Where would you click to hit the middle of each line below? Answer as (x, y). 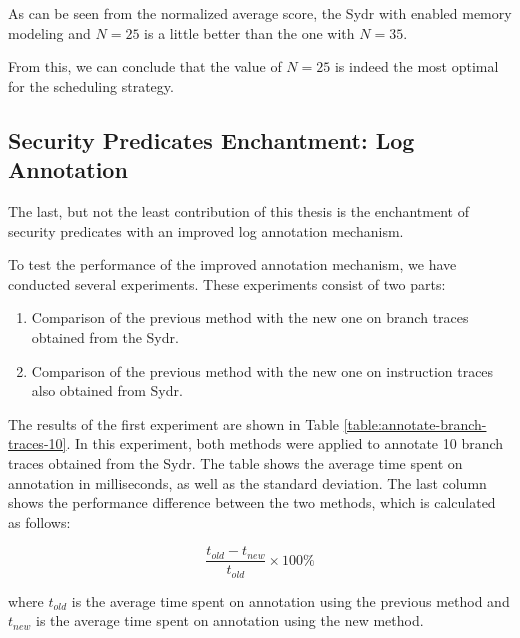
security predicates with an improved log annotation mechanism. (206, 230)
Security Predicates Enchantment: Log (211, 139)
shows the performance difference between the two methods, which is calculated (252, 502)
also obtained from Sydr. (107, 390)
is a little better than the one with (249, 32)
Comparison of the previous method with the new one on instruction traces (262, 370)
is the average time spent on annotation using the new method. (229, 620)
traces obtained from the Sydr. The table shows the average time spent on (235, 462)
